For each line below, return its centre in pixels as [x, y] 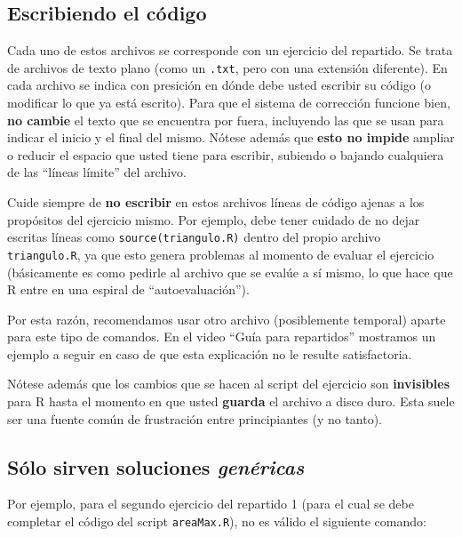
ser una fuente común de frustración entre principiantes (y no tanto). [195, 418]
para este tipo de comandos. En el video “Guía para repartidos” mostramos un [222, 337]
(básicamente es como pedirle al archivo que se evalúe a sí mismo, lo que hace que [230, 272]
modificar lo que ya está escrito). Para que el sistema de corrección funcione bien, [229, 103]
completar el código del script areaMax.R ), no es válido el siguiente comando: [217, 521]
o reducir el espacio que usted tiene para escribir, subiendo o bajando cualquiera [226, 154]
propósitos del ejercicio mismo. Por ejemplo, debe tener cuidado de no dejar [214, 219]
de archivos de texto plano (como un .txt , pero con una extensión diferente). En [227, 67]
